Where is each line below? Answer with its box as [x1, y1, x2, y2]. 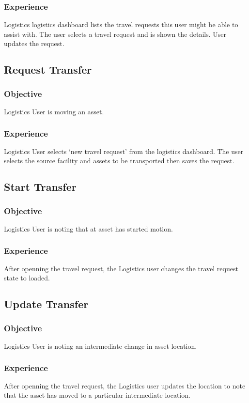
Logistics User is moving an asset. [4, 107, 104, 116]
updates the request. [4, 38, 64, 48]
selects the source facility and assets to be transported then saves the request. [4, 155, 234, 166]
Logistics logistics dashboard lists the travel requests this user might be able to [4, 19, 238, 30]
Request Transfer [4, 62, 92, 77]
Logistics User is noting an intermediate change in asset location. [4, 341, 197, 351]
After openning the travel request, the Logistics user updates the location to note [4, 380, 246, 390]
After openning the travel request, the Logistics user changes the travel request [4, 263, 238, 273]
